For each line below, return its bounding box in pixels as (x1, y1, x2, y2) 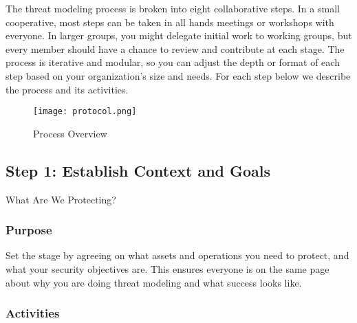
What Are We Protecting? (6, 192, 116, 206)
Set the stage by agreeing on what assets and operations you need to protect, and (6, 248, 349, 263)
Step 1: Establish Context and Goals (6, 159, 271, 181)
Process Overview (33, 126, 107, 140)
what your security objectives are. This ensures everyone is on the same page (6, 262, 329, 276)
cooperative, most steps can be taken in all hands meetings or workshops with (6, 14, 334, 29)
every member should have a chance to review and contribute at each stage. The (6, 41, 345, 56)
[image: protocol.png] (33, 107, 137, 117)
